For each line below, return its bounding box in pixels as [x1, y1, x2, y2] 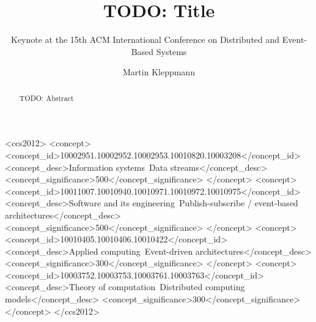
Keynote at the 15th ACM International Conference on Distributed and [11, 33, 280, 46]
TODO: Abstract [19, 92, 74, 103]
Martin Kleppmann [123, 66, 195, 78]
